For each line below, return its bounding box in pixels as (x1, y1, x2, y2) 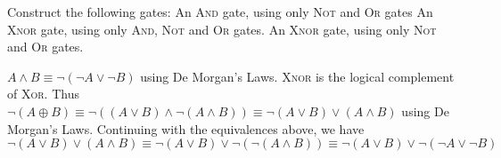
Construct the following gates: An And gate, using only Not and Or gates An (7, 3, 433, 20)
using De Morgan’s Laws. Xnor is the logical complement (140, 67, 455, 85)
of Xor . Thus (7, 84, 79, 103)
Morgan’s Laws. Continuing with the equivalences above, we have (7, 119, 365, 138)
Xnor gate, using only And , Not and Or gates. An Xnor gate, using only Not (7, 20, 437, 38)
